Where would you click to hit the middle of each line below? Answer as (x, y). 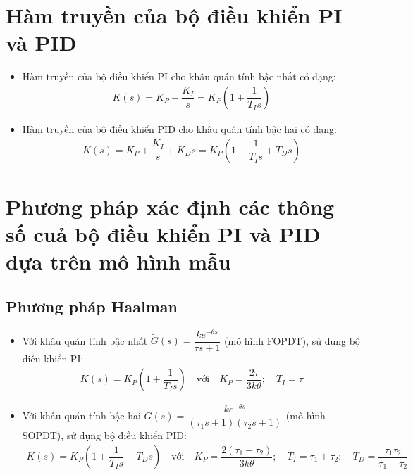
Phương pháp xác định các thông (170, 206)
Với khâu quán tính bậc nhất (85, 340)
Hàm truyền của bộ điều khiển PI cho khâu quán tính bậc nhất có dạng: (179, 76)
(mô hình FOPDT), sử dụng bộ (292, 340)
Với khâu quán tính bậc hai (81, 415)
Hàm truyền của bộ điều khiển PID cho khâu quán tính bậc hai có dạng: (179, 128)
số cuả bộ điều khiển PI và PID (163, 233)
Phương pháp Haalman (92, 306)
